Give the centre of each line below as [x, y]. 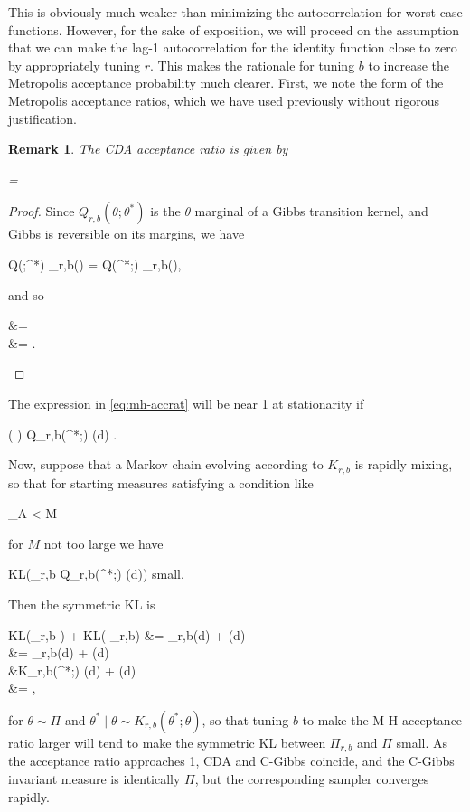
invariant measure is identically [94, 778]
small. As [422, 742]
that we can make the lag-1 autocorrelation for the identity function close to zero [233, 47]
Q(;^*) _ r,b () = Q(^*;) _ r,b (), [95, 264]
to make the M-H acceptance [382, 719]
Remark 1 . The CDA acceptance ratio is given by [148, 149]
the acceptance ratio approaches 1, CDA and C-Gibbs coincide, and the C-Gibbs [231, 761]
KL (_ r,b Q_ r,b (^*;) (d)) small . [96, 574]
